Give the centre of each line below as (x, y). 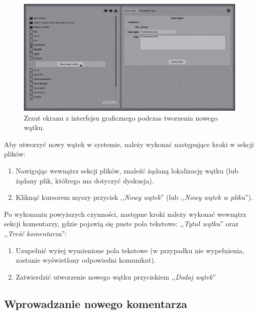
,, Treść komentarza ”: (35, 233)
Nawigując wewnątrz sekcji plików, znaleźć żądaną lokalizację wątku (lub (127, 171)
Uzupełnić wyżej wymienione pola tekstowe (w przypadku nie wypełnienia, (130, 250)
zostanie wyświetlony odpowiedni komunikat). (86, 260)
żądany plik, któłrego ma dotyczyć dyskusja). (85, 180)
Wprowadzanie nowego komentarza (96, 303)
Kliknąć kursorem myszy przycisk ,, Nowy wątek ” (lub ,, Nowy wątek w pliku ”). (134, 197)
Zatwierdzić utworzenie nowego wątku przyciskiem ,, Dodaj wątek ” (116, 276)
